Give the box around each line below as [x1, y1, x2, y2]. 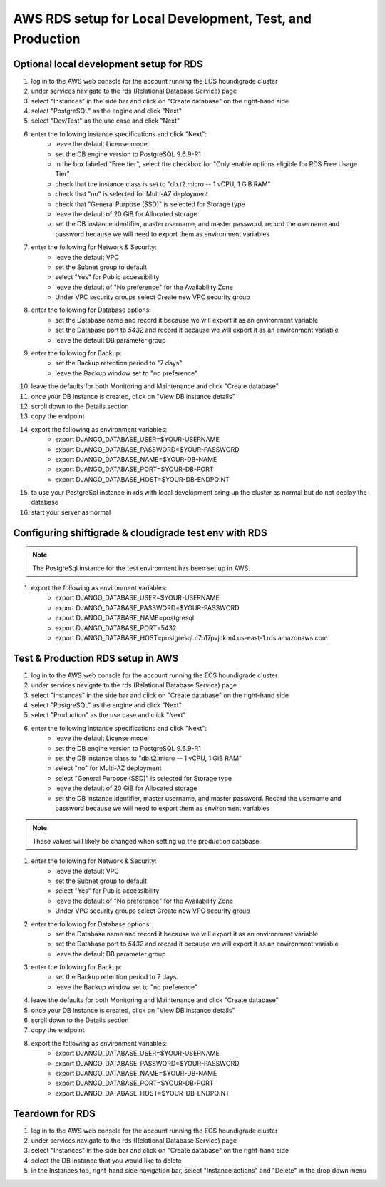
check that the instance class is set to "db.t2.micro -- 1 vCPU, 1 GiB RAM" [55, 179, 271, 188]
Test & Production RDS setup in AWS [13, 652, 179, 664]
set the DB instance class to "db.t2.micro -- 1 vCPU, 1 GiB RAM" [55, 754, 242, 763]
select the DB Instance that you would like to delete [31, 1156, 182, 1165]
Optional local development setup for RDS [13, 58, 203, 70]
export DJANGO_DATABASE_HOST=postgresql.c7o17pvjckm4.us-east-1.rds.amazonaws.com [55, 634, 328, 642]
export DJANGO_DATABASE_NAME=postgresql [55, 614, 195, 622]
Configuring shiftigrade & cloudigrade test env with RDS [13, 527, 267, 539]
